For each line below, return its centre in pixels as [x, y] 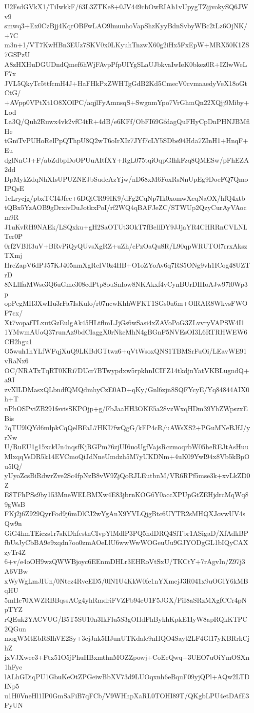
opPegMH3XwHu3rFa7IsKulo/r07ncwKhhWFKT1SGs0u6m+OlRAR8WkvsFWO [126, 303]
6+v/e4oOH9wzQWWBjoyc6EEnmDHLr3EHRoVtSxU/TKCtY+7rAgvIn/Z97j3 [125, 561]
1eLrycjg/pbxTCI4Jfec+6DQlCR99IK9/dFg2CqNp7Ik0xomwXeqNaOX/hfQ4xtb [125, 198]
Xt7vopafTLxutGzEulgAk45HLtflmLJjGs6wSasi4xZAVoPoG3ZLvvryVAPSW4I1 [125, 322]
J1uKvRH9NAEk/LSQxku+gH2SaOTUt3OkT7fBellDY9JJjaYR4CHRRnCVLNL [126, 226]
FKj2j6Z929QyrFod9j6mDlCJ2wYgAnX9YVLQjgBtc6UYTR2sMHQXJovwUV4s [125, 514]
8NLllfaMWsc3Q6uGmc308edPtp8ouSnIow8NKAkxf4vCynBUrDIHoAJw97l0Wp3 [126, 284]
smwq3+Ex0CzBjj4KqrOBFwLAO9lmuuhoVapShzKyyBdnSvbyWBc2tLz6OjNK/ [126, 26]
